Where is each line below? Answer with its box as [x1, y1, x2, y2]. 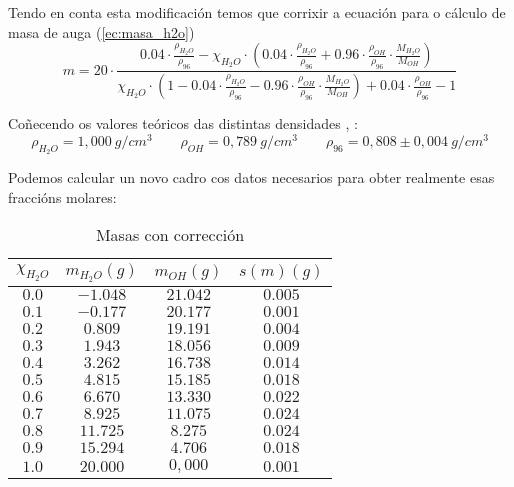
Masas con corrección [95, 223, 245, 247]
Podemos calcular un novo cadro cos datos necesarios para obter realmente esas [8, 166, 495, 187]
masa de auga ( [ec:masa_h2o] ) [8, 21, 195, 42]
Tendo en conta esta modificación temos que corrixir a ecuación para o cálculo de [8, 2, 506, 22]
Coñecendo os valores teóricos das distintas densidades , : [8, 113, 358, 134]
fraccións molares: [8, 186, 117, 207]
